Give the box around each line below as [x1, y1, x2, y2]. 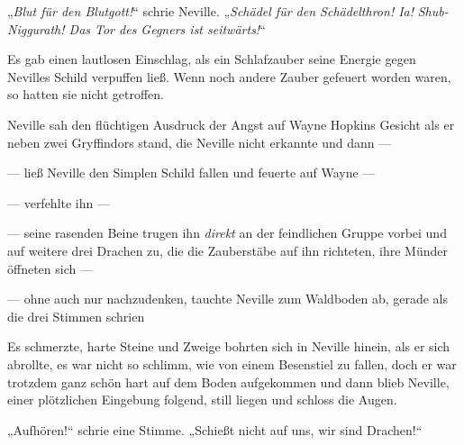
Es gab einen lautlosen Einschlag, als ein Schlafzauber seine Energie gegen [7, 50, 416, 68]
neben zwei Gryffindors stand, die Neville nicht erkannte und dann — [7, 132, 392, 151]
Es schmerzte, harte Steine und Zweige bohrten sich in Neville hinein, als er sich [7, 337, 450, 356]
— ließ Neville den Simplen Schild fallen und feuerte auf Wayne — [7, 163, 376, 182]
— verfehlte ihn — [7, 193, 110, 212]
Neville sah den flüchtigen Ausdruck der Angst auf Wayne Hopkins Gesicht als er [7, 114, 455, 133]
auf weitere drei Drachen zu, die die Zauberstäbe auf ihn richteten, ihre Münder [7, 241, 449, 259]
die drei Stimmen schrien [7, 306, 145, 325]
